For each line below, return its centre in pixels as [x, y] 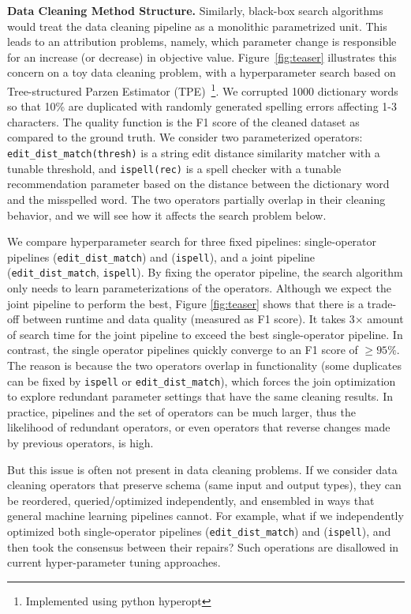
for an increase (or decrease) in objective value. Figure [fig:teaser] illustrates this [202, 57]
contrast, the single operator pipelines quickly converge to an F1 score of [183, 350]
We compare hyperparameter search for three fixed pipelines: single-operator [192, 241]
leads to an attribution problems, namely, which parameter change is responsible [202, 41]
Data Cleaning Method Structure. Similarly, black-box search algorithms [195, 10]
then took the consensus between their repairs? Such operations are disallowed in [203, 546]
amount [385, 319]
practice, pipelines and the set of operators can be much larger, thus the [181, 411]
